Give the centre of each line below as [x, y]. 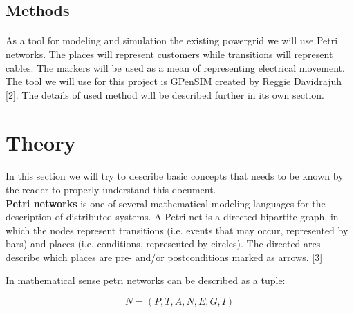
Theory [41, 142]
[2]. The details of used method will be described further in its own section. [165, 94]
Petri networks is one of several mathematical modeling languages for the [166, 203]
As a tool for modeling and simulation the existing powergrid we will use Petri [172, 40]
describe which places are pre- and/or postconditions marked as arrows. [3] [164, 257]
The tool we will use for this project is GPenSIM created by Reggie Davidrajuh [174, 81]
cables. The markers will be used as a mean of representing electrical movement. [175, 67]
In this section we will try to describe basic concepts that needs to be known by [175, 176]
